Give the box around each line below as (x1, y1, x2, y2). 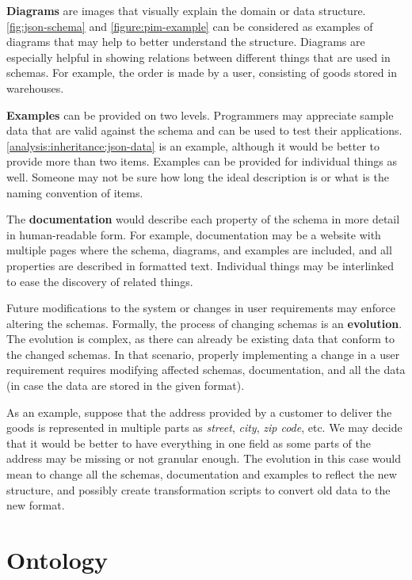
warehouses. (6, 79, 64, 96)
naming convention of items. (6, 184, 143, 200)
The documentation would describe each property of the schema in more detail (6, 211, 400, 227)
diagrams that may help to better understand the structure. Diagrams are (6, 33, 365, 50)
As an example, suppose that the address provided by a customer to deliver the (6, 403, 392, 420)
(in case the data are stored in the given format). (6, 377, 245, 394)
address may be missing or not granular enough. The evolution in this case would (6, 450, 402, 467)
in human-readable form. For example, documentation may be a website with (6, 226, 381, 242)
